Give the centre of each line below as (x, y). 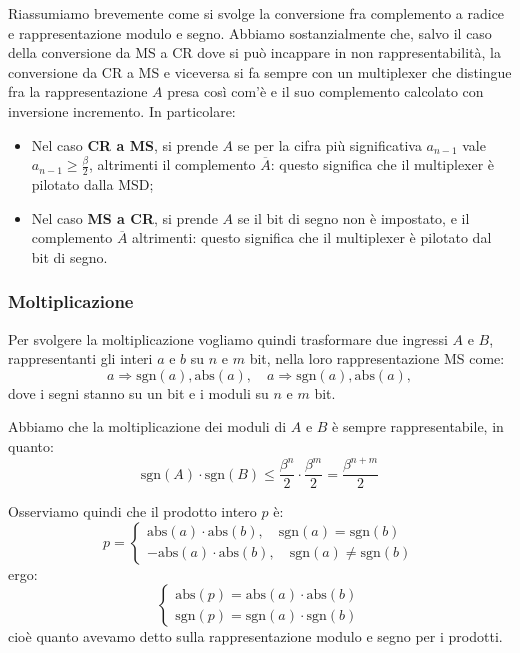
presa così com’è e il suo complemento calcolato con (325, 91)
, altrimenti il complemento (172, 164)
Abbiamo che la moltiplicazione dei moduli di (147, 426)
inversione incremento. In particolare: (122, 110)
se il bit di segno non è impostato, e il (353, 217)
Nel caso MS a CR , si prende (124, 217)
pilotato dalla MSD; (92, 183)
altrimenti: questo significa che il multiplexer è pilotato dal (312, 237)
